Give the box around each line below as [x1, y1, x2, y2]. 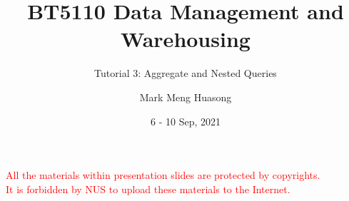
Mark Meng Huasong [139, 89, 232, 104]
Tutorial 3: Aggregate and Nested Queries [94, 66, 277, 81]
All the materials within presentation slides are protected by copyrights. [6, 167, 320, 182]
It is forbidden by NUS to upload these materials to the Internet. [6, 181, 290, 196]
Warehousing [121, 24, 251, 53]
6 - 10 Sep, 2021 [151, 113, 221, 128]
